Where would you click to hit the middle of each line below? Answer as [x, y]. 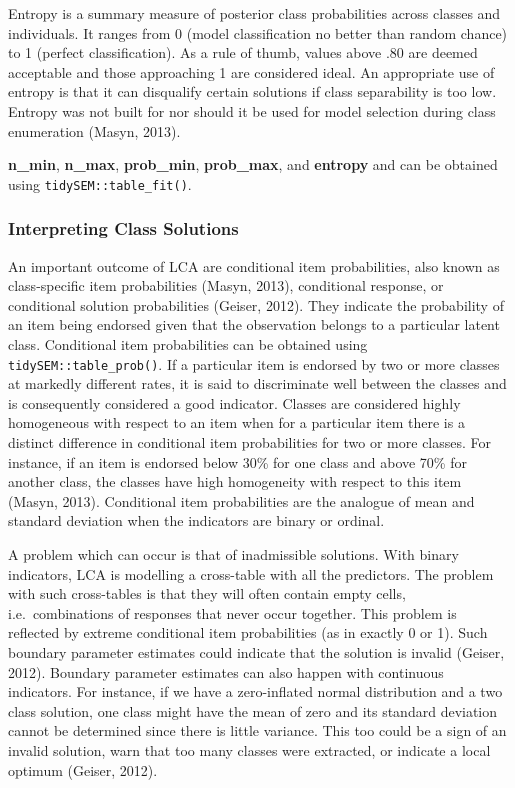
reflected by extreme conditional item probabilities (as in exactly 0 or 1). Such [248, 632]
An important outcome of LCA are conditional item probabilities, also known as [254, 265]
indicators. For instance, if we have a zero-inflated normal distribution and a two [255, 691]
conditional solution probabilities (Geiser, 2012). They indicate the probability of [256, 304]
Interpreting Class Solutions [123, 228]
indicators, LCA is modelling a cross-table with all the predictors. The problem [251, 573]
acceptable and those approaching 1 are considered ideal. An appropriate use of [251, 71]
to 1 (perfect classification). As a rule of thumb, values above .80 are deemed [243, 52]
